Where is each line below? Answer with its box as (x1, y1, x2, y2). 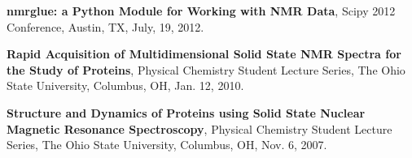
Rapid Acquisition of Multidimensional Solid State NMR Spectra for (7, 45, 401, 62)
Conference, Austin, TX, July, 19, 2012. (7, 18, 204, 35)
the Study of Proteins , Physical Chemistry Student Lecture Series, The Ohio (7, 61, 405, 78)
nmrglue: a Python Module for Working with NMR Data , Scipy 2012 (7, 2, 396, 19)
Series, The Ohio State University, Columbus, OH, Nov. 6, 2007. (7, 136, 327, 153)
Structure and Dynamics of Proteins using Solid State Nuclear (7, 104, 366, 121)
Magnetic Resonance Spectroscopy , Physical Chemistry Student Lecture (7, 120, 392, 137)
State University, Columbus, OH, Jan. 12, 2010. (7, 77, 244, 94)
